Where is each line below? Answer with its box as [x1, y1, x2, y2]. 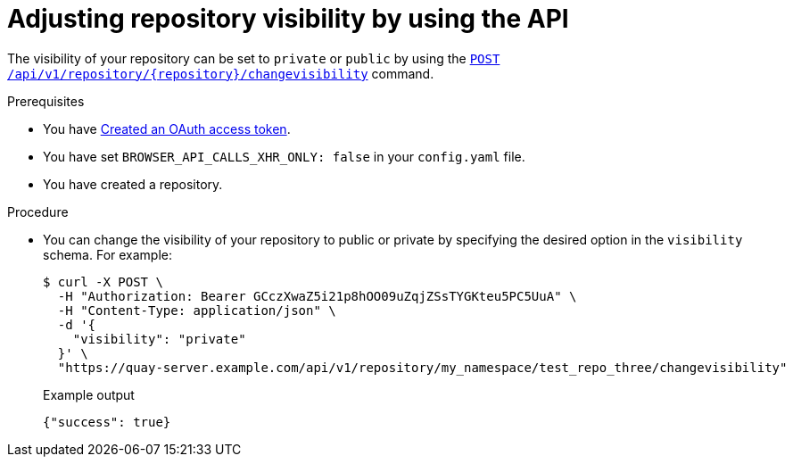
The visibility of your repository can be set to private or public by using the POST [7, 50, 500, 66]
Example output [43, 386, 135, 402]
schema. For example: [43, 246, 173, 262]
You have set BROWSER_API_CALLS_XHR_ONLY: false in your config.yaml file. [43, 148, 525, 164]
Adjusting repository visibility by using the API [7, 4, 569, 34]
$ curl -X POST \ [43, 274, 163, 289]
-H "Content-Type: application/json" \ [57, 302, 336, 318]
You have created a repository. [43, 176, 223, 192]
